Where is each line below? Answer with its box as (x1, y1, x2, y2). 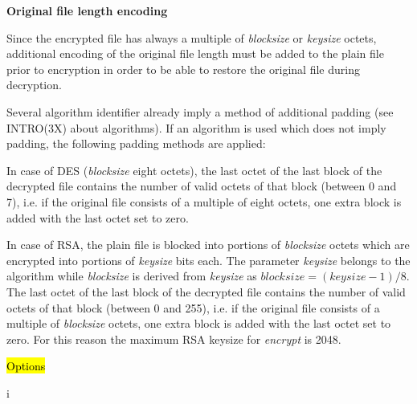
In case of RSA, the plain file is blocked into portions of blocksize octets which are (6, 236, 410, 253)
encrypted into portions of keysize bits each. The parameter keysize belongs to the (6, 251, 411, 268)
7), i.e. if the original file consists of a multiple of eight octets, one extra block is (6, 193, 402, 210)
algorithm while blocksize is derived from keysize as (6, 267, 257, 284)
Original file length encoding (6, 2, 168, 18)
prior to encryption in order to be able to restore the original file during (6, 60, 360, 77)
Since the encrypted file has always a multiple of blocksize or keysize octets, (6, 29, 377, 46)
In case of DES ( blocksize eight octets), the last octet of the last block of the (6, 161, 382, 178)
